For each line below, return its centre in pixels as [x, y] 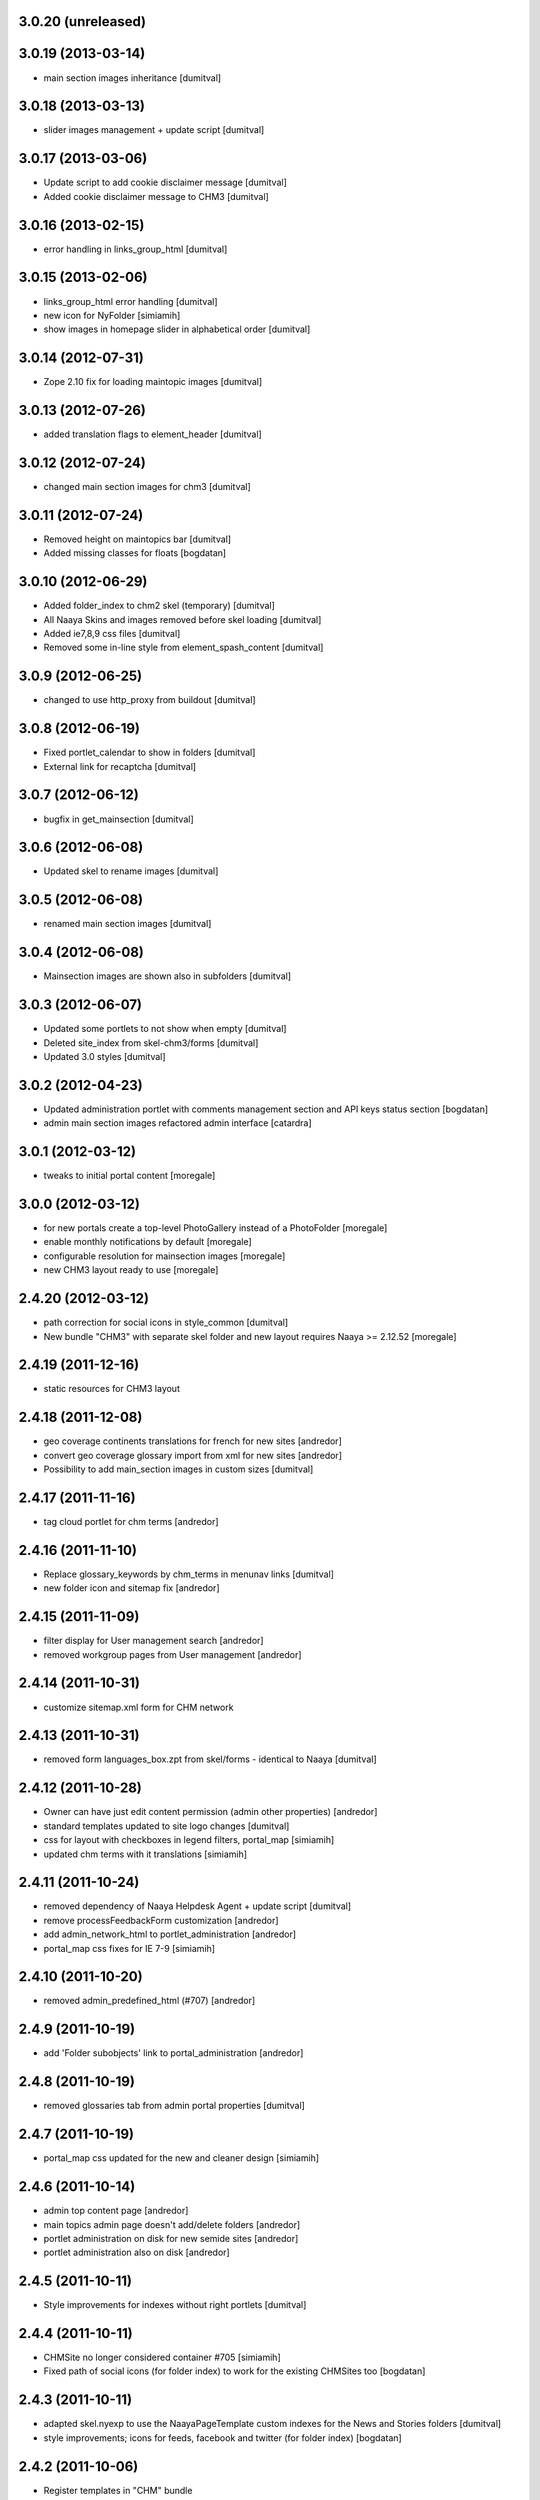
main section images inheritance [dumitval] [132, 77]
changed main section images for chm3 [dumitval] [147, 487]
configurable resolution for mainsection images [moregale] [164, 1256]
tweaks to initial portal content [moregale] [129, 1176]
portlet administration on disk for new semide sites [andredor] [171, 2238]
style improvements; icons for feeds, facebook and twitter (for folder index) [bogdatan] [222, 2437]
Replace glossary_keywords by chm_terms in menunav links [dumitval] [189, 1574]
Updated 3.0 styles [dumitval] [104, 1056]
